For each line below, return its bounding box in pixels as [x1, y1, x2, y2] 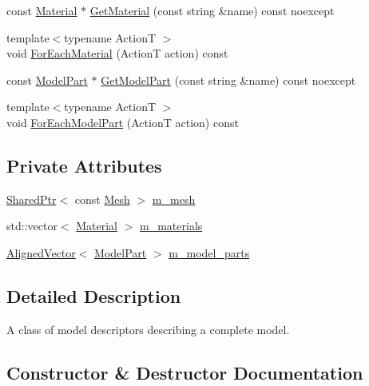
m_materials [140, 217, 203, 234]
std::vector [6, 217, 58, 234]
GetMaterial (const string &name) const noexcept [89, 2, 335, 18]
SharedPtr [6, 190, 57, 207]
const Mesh [74, 190, 130, 207]
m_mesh [152, 190, 196, 207]
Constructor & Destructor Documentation [6, 360, 363, 384]
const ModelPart [6, 71, 88, 88]
